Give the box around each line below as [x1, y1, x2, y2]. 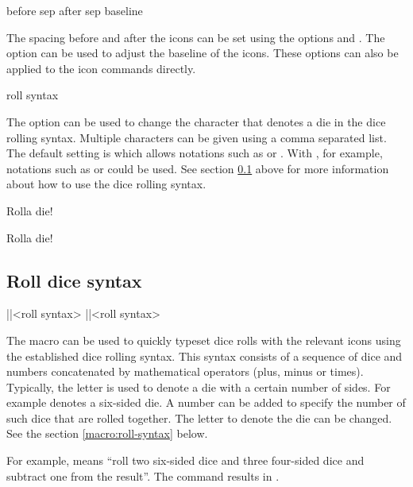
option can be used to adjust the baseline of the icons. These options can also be [6, 44, 399, 61]
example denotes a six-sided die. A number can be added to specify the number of [6, 394, 406, 411]
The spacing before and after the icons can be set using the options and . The [6, 29, 385, 45]
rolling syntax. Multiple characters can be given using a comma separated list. [6, 129, 387, 145]
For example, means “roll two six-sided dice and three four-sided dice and [6, 452, 365, 469]
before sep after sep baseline [6, 2, 143, 18]
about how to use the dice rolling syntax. [6, 176, 206, 192]
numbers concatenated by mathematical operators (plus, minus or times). [6, 363, 364, 380]
